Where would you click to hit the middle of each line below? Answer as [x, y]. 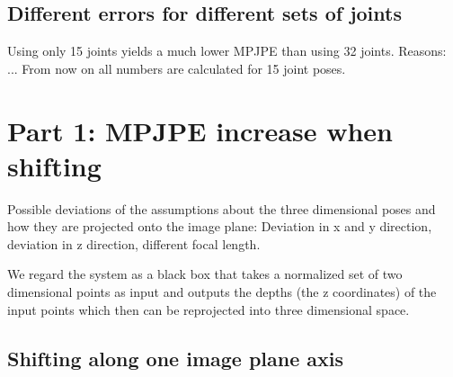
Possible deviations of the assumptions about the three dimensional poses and [222, 208]
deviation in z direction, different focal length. [134, 243]
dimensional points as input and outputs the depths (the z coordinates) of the [222, 292]
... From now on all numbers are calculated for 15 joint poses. [177, 68]
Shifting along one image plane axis [176, 358]
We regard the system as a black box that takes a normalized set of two [205, 274]
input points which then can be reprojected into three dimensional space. [209, 309]
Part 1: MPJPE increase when [200, 130]
